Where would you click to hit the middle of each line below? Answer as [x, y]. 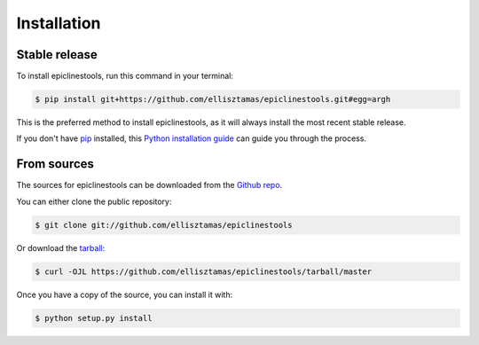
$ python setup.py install [94, 318]
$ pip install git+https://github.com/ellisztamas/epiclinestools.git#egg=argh [213, 99]
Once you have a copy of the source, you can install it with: [125, 294]
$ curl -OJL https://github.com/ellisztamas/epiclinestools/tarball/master [204, 271]
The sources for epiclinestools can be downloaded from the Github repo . [149, 185]
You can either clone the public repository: [94, 201]
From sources [55, 164]
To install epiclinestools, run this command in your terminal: [125, 76]
